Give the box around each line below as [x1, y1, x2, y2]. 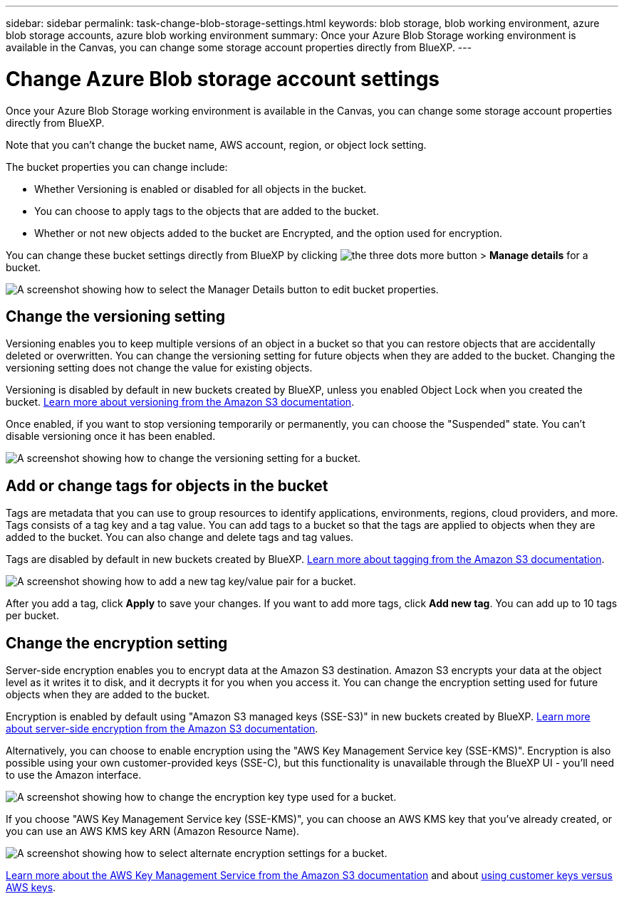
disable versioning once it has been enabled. [6, 430, 216, 443]
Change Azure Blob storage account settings [6, 66, 440, 91]
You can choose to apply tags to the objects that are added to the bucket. [34, 204, 379, 217]
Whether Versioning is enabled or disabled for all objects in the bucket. [34, 182, 367, 195]
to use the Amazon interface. [6, 769, 142, 782]
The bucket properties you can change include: [6, 160, 228, 173]
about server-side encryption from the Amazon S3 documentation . [6, 722, 318, 735]
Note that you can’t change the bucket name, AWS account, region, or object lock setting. [6, 138, 427, 151]
